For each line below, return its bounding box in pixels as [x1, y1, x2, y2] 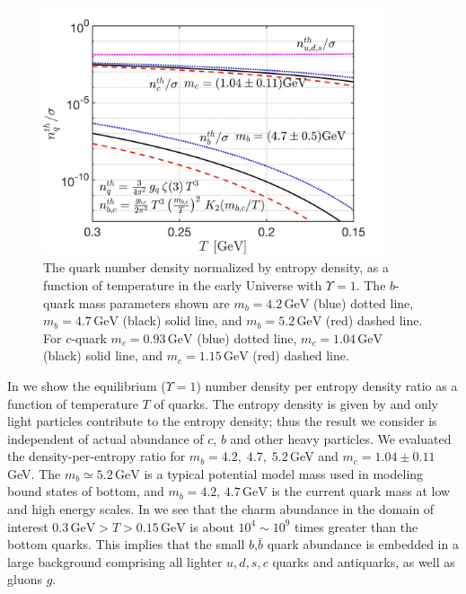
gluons [7, 570, 42, 589]
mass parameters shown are [78, 293, 230, 312]
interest [7, 517, 48, 536]
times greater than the [295, 517, 418, 536]
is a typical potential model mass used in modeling [144, 464, 424, 483]
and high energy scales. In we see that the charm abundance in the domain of [7, 500, 435, 519]
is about [189, 517, 234, 536]
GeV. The [7, 464, 61, 483]
